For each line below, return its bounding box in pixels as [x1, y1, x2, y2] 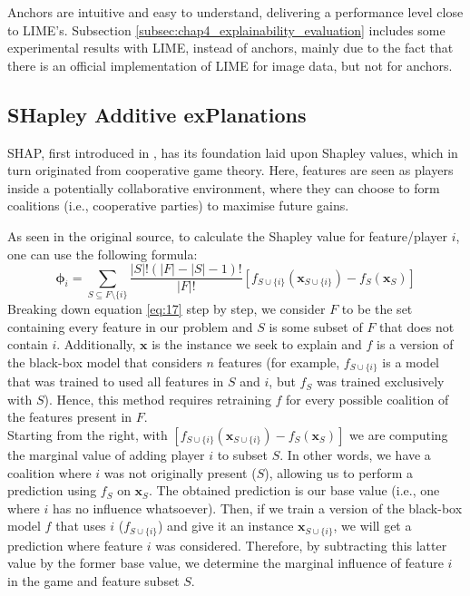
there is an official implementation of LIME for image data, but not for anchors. [7, 55, 453, 74]
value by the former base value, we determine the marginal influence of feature [7, 553, 444, 572]
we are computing [349, 425, 448, 444]
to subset [217, 445, 269, 464]
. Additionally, [56, 335, 136, 354]
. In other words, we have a [279, 445, 431, 464]
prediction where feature [7, 535, 143, 554]
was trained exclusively [316, 372, 445, 391]
